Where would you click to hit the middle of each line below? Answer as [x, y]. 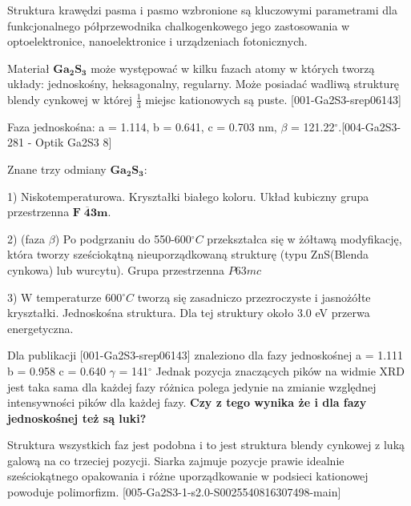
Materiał [28, 68]
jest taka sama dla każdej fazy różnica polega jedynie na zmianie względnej [192, 386]
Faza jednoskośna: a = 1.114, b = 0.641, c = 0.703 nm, [142, 126]
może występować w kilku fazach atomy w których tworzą [233, 68]
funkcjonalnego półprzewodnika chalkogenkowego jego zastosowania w [179, 25]
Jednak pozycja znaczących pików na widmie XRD [280, 370]
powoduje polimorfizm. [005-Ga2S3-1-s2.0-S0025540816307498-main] [174, 492]
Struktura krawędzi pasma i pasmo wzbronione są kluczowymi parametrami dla [202, 10]
